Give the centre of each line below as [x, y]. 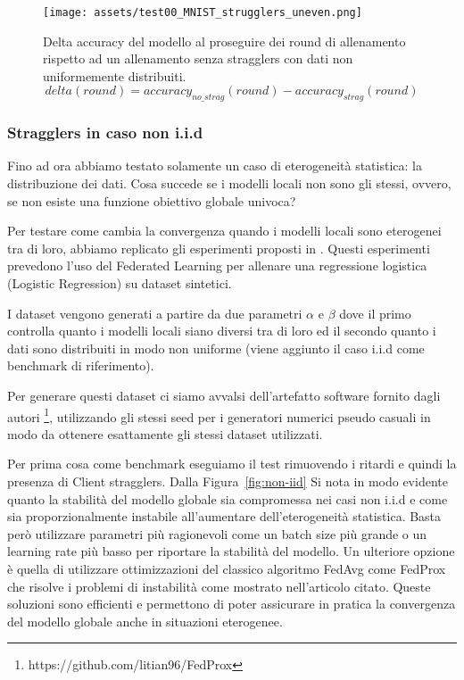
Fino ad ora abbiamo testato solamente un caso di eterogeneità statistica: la [215, 166]
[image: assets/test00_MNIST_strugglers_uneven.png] [203, 12]
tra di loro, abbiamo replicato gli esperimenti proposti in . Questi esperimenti [219, 248]
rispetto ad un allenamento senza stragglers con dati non [198, 58]
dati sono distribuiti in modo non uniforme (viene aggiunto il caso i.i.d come [216, 348]
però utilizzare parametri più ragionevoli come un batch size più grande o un [217, 533]
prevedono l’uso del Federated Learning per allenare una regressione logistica [217, 265]
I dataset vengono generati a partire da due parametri [155, 313]
